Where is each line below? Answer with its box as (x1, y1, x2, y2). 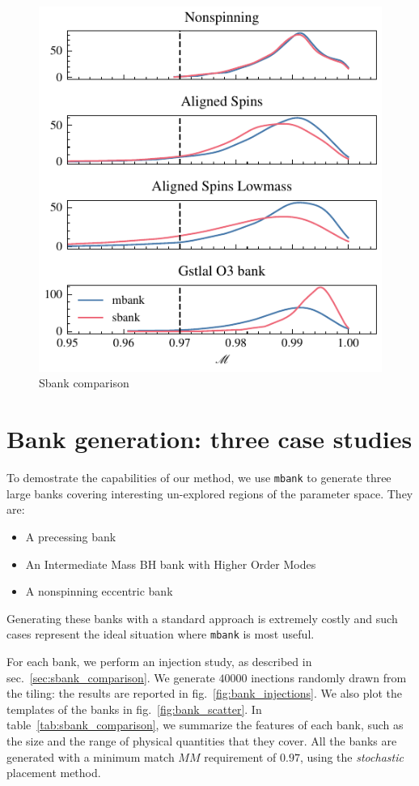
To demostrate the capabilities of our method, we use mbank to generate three (6, 469, 391, 486)
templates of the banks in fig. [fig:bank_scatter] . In (6, 700, 262, 717)
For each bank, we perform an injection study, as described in (6, 653, 312, 670)
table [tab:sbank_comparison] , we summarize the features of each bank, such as (6, 716, 404, 733)
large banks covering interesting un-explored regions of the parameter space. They (6, 485, 413, 502)
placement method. (6, 764, 101, 781)
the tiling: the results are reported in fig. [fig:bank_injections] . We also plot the (6, 685, 402, 702)
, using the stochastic (299, 748, 404, 765)
